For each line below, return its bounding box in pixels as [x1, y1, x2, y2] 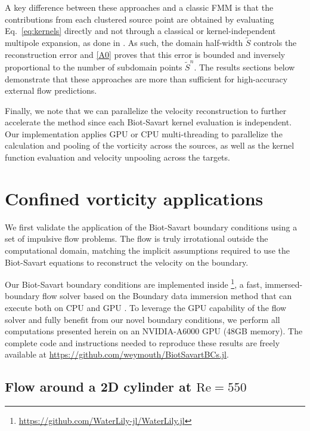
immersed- [265, 278, 303, 290]
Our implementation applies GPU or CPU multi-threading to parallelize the [5, 127, 283, 140]
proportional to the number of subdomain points [5, 60, 182, 73]
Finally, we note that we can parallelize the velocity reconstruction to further [5, 104, 287, 116]
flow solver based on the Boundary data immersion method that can [42, 290, 292, 302]
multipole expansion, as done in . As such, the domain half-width [5, 36, 243, 48]
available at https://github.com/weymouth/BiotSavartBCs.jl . [5, 348, 229, 361]
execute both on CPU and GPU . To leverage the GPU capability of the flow [5, 301, 287, 313]
